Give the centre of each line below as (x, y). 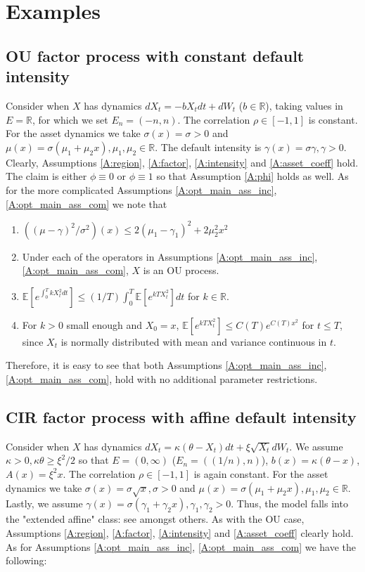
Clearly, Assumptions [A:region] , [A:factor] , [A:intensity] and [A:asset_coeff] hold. (182, 162)
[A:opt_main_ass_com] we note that (87, 203)
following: (26, 560)
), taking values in (304, 105)
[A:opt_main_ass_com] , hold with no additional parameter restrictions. (162, 379)
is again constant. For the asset (261, 473)
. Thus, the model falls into (289, 503)
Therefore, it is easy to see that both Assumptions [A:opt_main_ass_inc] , (166, 365)
